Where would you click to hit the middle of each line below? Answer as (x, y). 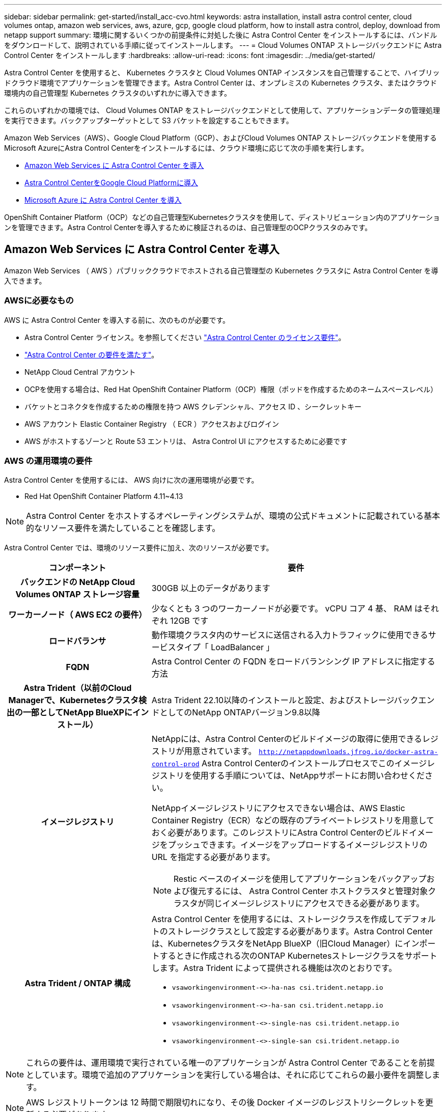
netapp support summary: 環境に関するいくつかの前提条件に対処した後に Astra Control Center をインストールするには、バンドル (221, 35)
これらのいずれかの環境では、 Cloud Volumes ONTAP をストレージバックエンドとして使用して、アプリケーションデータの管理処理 (222, 110)
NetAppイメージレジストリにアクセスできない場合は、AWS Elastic (278, 808)
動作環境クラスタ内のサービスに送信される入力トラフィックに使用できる (290, 635)
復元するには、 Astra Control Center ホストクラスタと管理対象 (309, 891)
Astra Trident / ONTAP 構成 (78, 983)
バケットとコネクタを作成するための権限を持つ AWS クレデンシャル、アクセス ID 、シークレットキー (193, 406)
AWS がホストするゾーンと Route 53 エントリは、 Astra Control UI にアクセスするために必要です (186, 441)
